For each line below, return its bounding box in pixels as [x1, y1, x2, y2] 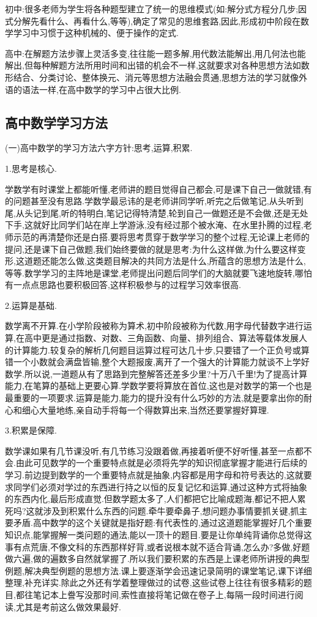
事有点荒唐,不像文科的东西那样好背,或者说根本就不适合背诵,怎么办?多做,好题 [5, 540, 310, 553]
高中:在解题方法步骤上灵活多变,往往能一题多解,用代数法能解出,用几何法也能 [5, 46, 306, 59]
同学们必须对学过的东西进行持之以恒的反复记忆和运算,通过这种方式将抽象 [13, 480, 307, 493]
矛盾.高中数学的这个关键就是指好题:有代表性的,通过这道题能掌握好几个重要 [13, 516, 312, 529]
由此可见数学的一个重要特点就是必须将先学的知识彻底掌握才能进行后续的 [15, 456, 307, 469]
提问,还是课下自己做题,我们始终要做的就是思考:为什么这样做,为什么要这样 [5, 242, 297, 255]
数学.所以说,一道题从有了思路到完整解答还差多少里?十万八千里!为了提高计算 [5, 367, 308, 380]
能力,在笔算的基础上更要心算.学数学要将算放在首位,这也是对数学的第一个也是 [5, 379, 312, 392]
